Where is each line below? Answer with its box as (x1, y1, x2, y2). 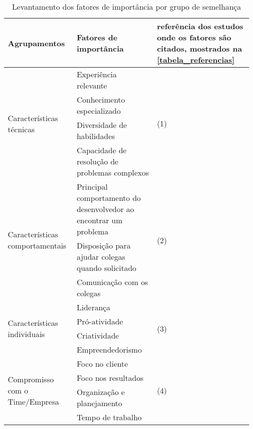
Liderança (76, 302, 110, 313)
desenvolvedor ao (76, 203, 134, 214)
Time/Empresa (8, 396, 59, 407)
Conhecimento (76, 94, 125, 105)
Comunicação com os (76, 276, 148, 287)
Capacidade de (76, 144, 126, 156)
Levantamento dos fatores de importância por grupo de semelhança (12, 1, 241, 12)
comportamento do (76, 192, 141, 203)
